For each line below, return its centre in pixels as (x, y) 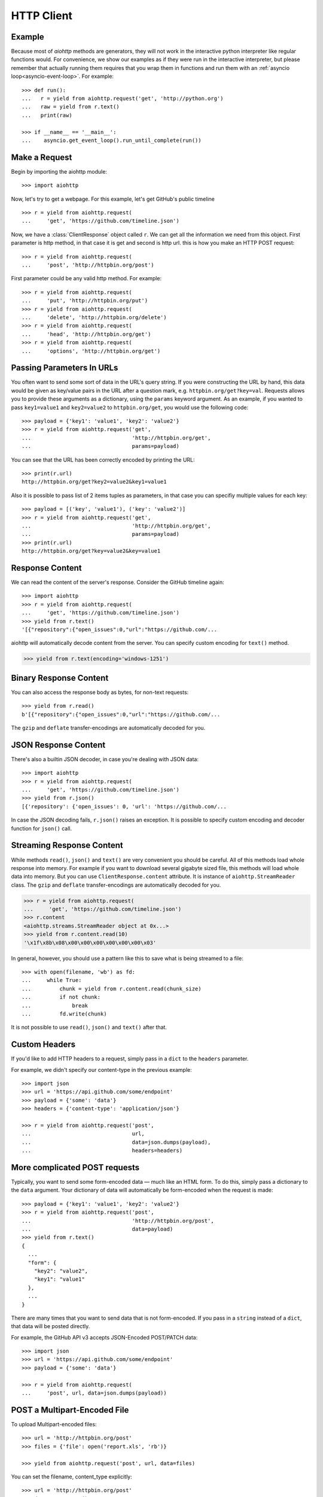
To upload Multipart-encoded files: (54, 1424)
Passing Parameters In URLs (65, 368)
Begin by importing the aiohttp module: (59, 171)
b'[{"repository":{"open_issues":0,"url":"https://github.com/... (121, 714)
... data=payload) (97, 1229)
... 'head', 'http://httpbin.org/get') (86, 334)
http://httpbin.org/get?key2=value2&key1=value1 (94, 482)
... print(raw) (47, 115)
